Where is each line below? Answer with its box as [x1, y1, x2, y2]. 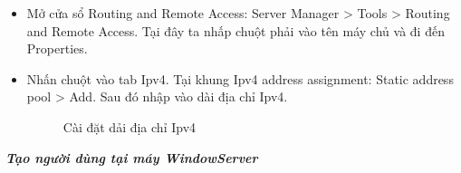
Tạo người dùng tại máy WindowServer [5, 148, 258, 167]
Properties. [26, 39, 88, 58]
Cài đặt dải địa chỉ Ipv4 [62, 117, 197, 136]
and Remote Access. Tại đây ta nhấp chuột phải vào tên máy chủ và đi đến [26, 21, 445, 40]
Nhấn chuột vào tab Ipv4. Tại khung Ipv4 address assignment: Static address [26, 69, 454, 88]
